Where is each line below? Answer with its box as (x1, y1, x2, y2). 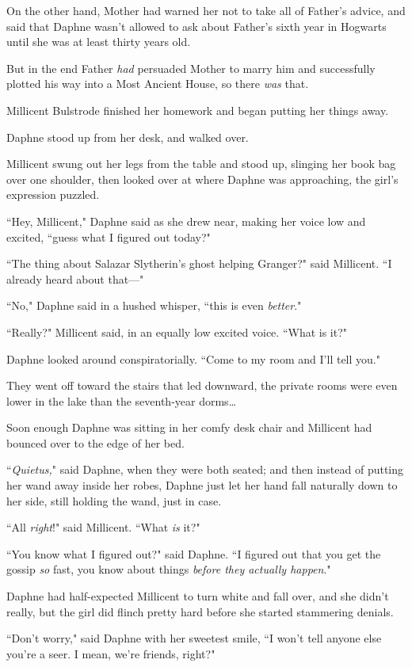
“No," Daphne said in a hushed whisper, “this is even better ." (6, 297, 302, 314)
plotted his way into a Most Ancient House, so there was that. (6, 75, 309, 92)
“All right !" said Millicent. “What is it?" (6, 519, 200, 536)
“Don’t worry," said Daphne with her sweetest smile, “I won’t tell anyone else (6, 630, 382, 646)
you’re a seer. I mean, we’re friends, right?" (6, 645, 216, 661)
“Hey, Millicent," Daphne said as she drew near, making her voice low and (6, 212, 366, 229)
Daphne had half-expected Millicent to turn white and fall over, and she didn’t (6, 588, 389, 604)
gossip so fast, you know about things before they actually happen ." (6, 561, 331, 577)
